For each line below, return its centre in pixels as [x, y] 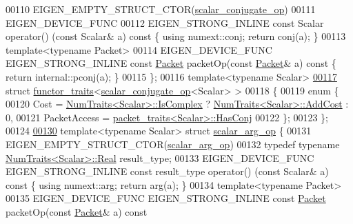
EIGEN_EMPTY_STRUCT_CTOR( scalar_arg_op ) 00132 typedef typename [173, 144]
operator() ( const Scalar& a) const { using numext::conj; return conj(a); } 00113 [176, 36]
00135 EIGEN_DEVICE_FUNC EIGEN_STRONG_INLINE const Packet [166, 198]
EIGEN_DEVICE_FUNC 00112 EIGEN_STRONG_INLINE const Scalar [165, 22]
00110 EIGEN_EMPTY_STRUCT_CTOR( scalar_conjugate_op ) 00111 [161, 9]
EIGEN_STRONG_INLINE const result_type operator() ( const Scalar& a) [167, 171]
